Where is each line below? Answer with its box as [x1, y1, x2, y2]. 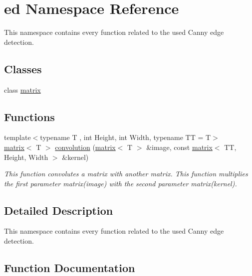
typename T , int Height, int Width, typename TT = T [40, 132, 211, 142]
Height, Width [4, 151, 48, 162]
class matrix [4, 84, 41, 95]
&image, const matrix [146, 141, 213, 152]
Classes [4, 61, 42, 76]
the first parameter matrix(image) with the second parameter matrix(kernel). [4, 178, 237, 188]
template [4, 132, 31, 142]
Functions [4, 109, 55, 124]
